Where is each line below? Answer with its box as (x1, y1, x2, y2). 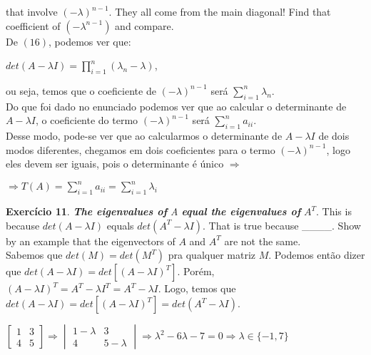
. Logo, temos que (158, 281, 236, 296)
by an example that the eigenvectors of (6, 233, 176, 248)
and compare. (115, 18, 174, 33)
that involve (6, 4, 58, 19)
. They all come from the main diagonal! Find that (108, 4, 331, 19)
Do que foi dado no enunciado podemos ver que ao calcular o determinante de (6, 98, 347, 113)
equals (106, 217, 134, 232)
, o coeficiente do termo (35, 113, 138, 128)
